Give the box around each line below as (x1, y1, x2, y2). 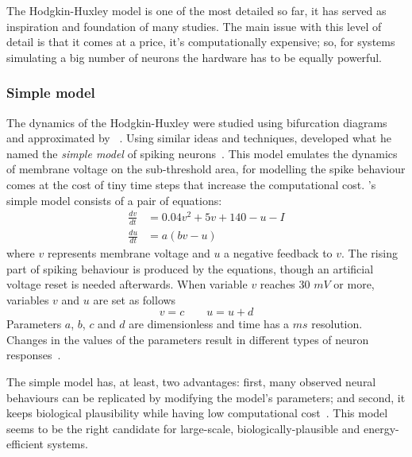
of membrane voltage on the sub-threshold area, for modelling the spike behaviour (6, 161, 406, 177)
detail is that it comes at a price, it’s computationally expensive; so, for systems (6, 33, 395, 50)
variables (6, 291, 49, 308)
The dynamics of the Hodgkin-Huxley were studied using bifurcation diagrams (6, 114, 387, 130)
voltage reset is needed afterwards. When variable (6, 276, 248, 292)
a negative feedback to (224, 244, 333, 261)
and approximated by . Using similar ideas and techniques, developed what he (6, 130, 391, 146)
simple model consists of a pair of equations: (6, 192, 222, 208)
